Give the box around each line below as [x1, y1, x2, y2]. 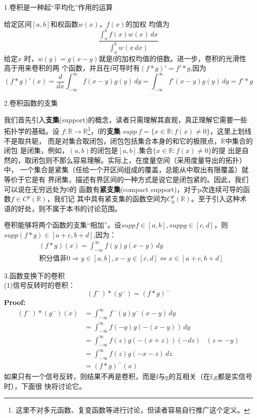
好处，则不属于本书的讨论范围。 [17, 203, 122, 213]
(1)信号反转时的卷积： [4, 280, 75, 290]
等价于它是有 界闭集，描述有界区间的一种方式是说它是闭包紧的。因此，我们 [4, 174, 249, 184]
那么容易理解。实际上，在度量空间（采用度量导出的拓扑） [59, 154, 246, 165]
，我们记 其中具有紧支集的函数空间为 [47, 193, 167, 204]
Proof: [4, 297, 26, 307]
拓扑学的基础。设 [4, 125, 59, 136]
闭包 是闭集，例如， [4, 145, 69, 155]
